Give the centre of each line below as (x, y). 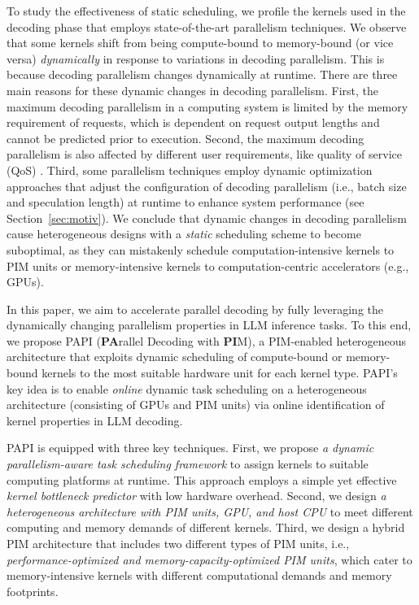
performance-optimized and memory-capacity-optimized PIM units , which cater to (209, 559)
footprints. (33, 591)
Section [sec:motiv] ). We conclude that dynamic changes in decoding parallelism (207, 218)
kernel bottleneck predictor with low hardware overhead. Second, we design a (196, 496)
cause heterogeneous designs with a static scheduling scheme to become (184, 234)
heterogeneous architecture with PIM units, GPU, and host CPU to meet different (210, 511)
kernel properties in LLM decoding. (95, 420)
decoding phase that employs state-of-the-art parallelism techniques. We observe (207, 26)
